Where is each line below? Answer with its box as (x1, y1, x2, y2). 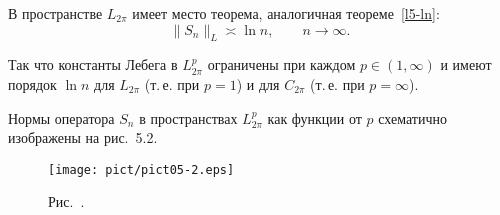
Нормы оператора (8, 107, 115, 128)
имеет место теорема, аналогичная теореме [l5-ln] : (132, 3, 440, 23)
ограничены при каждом (207, 54, 356, 75)
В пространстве (8, 3, 103, 23)
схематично (378, 107, 447, 128)
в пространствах (139, 107, 238, 128)
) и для (236, 73, 280, 94)
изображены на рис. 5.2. (8, 127, 158, 148)
